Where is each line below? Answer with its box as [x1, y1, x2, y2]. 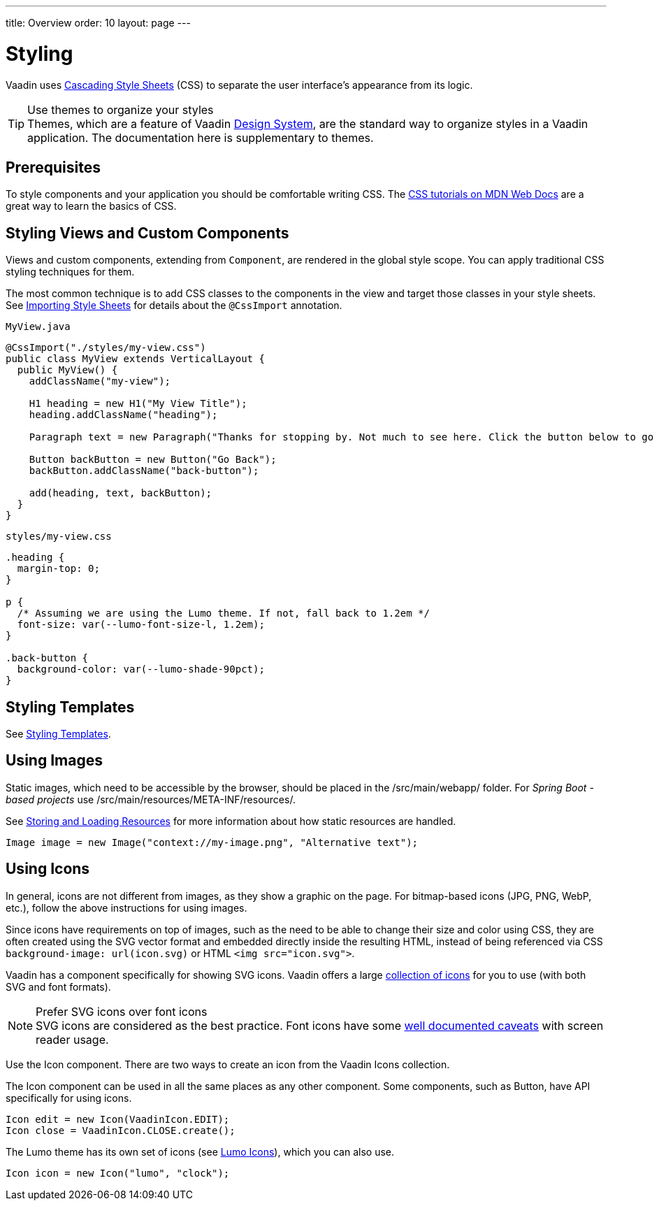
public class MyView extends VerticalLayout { [6, 353, 265, 365]
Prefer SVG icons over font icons [36, 1004, 208, 1019]
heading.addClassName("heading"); [29, 409, 218, 421]
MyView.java [6, 321, 71, 333]
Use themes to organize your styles [27, 102, 214, 117]
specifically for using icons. [6, 1091, 132, 1104]
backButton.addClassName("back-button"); [29, 465, 259, 477]
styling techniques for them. [6, 266, 135, 278]
